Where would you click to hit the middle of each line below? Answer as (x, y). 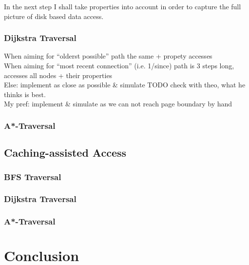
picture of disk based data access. (54, 16)
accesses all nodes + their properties (58, 75)
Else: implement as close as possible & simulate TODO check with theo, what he (125, 85)
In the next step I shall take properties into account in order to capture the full (123, 6)
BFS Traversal (33, 176)
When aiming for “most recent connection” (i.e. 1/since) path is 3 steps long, (119, 65)
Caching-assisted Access (65, 153)
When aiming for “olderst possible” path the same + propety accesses (108, 56)
